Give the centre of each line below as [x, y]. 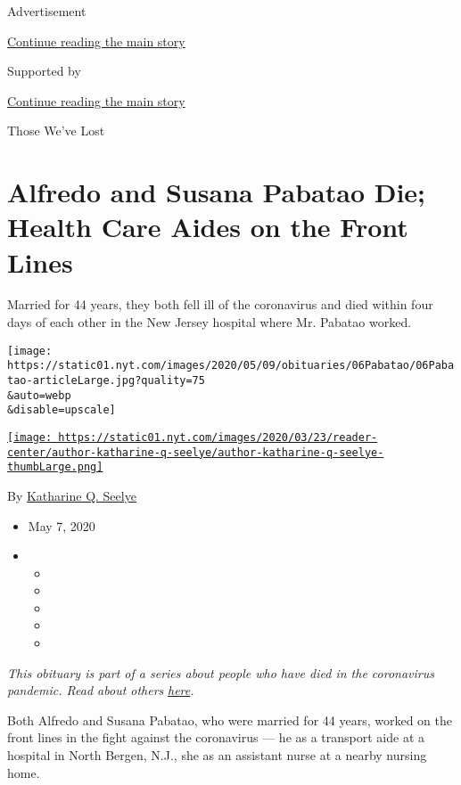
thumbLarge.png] [55, 467]
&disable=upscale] [62, 410]
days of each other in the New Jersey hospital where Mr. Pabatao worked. [210, 322]
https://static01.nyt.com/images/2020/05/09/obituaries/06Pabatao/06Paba [231, 366]
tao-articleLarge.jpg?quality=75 [106, 380]
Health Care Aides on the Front [208, 227]
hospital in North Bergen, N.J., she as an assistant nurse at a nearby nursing [217, 755]
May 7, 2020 [62, 525]
